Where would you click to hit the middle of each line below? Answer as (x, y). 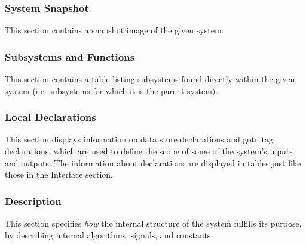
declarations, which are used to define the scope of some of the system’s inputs (149, 151)
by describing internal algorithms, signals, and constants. (109, 235)
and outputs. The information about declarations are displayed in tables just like (153, 162)
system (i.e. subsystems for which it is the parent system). (111, 90)
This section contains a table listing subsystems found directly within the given (150, 79)
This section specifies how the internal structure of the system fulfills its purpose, (153, 223)
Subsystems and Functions (70, 56)
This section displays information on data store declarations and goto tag (139, 139)
